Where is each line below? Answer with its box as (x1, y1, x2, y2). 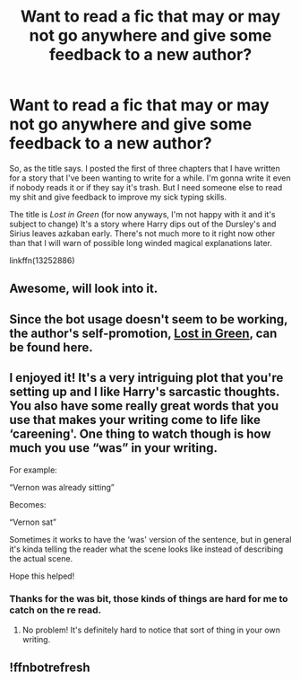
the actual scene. (9, 553, 73, 563)
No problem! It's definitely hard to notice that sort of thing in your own (21, 624, 280, 635)
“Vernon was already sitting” (9, 482, 115, 492)
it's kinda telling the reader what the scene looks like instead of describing (9, 544, 284, 554)
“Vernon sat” (9, 517, 56, 527)
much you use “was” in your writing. (9, 440, 218, 455)
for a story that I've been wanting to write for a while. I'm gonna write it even (9, 172, 291, 183)
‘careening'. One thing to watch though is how (9, 427, 271, 442)
